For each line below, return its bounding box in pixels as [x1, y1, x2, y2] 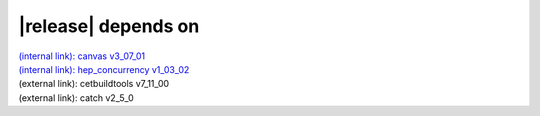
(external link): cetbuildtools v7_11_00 [18, 78, 170, 90]
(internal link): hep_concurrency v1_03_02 [18, 63, 190, 75]
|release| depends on [18, 15, 200, 37]
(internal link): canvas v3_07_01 [18, 50, 145, 62]
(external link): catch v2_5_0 [18, 91, 134, 104]
